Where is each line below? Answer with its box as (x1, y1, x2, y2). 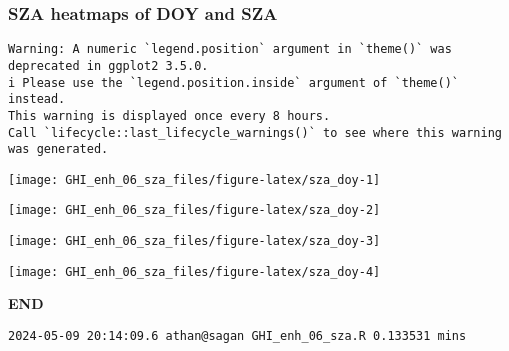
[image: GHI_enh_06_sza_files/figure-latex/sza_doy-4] (8, 264, 381, 279)
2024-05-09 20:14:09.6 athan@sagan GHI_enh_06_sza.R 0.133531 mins (8, 329, 467, 344)
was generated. (8, 142, 109, 157)
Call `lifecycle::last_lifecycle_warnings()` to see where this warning (8, 125, 502, 140)
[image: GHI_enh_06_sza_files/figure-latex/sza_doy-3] (8, 234, 381, 249)
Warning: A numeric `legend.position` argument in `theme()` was (8, 42, 452, 57)
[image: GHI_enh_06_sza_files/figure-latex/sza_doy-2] (8, 203, 381, 218)
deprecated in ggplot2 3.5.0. (8, 58, 209, 73)
